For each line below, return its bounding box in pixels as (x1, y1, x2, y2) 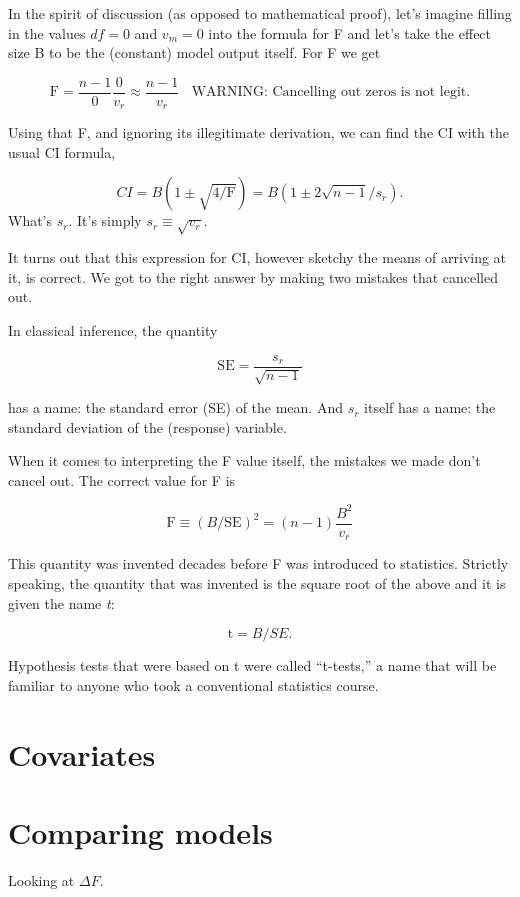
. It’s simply (68, 210, 142, 231)
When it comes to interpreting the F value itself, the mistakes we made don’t (8, 450, 481, 471)
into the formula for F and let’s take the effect (208, 22, 492, 43)
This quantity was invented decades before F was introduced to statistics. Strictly (8, 553, 509, 574)
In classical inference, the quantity (8, 320, 218, 341)
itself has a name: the (364, 397, 496, 418)
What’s (8, 210, 53, 231)
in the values (8, 22, 86, 43)
